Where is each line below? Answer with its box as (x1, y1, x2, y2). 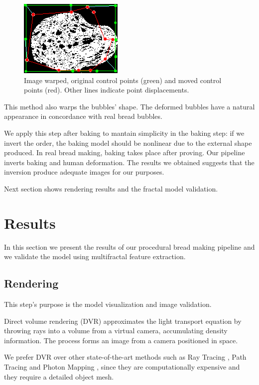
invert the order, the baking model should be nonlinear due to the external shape (4, 137, 252, 148)
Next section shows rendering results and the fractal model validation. (4, 183, 218, 193)
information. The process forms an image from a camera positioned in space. (4, 335, 238, 345)
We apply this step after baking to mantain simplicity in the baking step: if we (4, 127, 245, 138)
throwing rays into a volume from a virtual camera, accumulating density (4, 325, 228, 336)
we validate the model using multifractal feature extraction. (4, 251, 186, 262)
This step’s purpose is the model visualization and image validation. (4, 299, 212, 309)
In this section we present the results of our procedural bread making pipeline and (4, 241, 255, 252)
